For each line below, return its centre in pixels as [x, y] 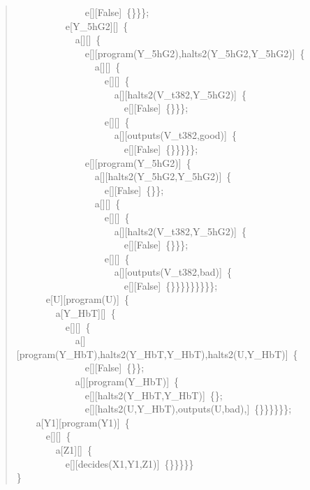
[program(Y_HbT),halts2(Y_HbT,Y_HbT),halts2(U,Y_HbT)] [152, 354]
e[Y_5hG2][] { [97, 25]
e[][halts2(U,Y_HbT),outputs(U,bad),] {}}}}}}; [188, 409]
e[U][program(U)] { [87, 299]
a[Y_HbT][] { [86, 313]
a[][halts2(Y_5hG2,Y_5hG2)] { [163, 176]
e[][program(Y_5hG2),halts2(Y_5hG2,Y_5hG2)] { [195, 53]
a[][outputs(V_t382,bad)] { [173, 272]
